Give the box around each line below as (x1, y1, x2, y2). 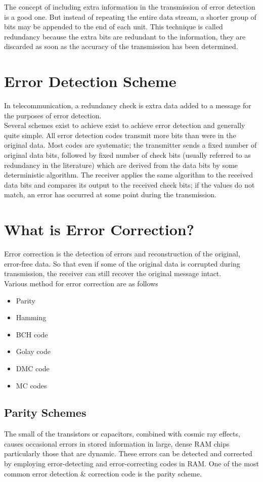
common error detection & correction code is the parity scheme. (4, 468, 202, 478)
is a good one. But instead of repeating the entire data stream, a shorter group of (4, 11, 256, 22)
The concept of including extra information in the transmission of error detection (4, 2, 255, 12)
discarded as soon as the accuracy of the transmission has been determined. (4, 41, 238, 52)
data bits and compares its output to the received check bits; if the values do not (4, 179, 255, 190)
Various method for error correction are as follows (4, 278, 158, 288)
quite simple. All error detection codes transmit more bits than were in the (4, 129, 236, 140)
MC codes (16, 380, 47, 390)
